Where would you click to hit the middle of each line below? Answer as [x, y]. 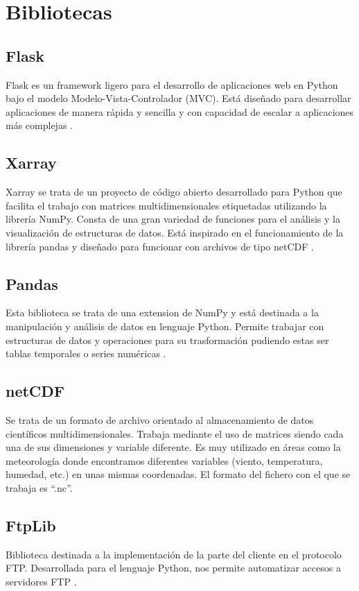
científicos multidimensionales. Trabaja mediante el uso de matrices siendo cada [175, 433]
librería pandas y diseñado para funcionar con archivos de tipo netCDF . [160, 246]
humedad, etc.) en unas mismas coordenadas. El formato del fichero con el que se [178, 474]
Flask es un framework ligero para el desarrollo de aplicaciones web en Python [172, 84]
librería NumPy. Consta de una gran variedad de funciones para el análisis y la [173, 219]
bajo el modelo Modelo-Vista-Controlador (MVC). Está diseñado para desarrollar [178, 98]
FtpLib [31, 525]
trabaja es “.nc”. [39, 487]
